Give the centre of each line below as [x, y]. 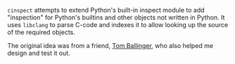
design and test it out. [39, 53]
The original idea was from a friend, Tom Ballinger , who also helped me [110, 46]
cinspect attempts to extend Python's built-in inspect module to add [106, 10]
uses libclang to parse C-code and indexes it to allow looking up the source [118, 25]
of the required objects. [42, 32]
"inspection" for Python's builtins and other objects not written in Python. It [116, 17]
